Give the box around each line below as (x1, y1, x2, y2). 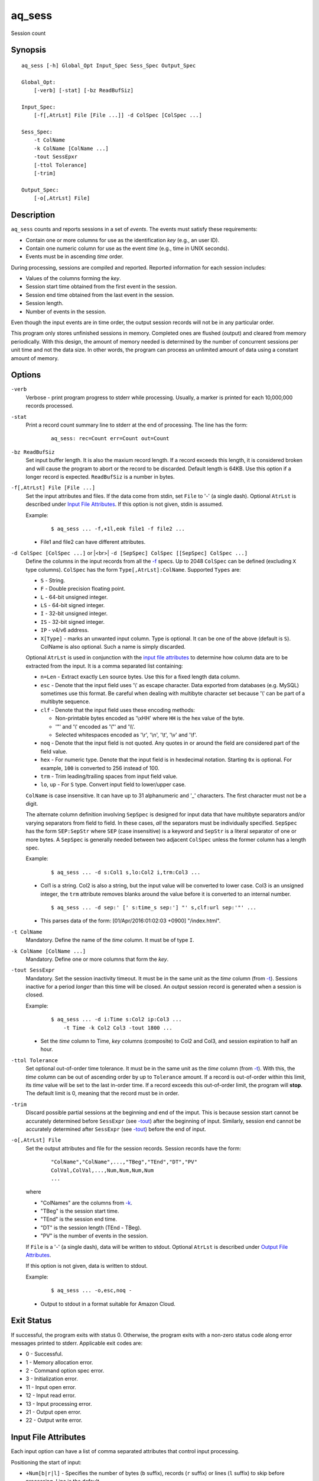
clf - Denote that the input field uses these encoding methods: (40, 706, 195, 713)
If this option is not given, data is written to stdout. (25, 1262, 148, 1270)
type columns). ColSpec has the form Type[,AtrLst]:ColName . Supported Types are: (25, 566, 242, 573)
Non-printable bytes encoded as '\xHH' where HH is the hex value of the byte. (55, 714, 245, 722)
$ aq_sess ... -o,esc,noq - (51, 1287, 132, 1294)
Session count (11, 30, 46, 37)
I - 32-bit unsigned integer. (40, 610, 108, 617)
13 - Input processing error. (25, 1400, 92, 1407)
